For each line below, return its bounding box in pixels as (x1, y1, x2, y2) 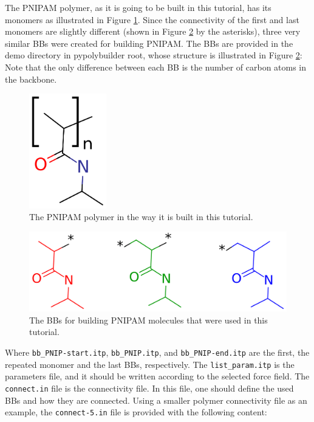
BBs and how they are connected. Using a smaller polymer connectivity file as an (5, 393, 307, 406)
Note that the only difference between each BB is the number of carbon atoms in (5, 60, 307, 73)
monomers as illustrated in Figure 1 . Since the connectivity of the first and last (5, 13, 299, 26)
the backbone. (5, 72, 57, 85)
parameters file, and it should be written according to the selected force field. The (5, 370, 310, 382)
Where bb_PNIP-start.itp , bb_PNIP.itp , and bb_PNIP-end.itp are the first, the (5, 346, 310, 359)
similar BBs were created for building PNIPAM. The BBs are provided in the (5, 36, 293, 49)
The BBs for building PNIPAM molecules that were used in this (29, 313, 268, 326)
